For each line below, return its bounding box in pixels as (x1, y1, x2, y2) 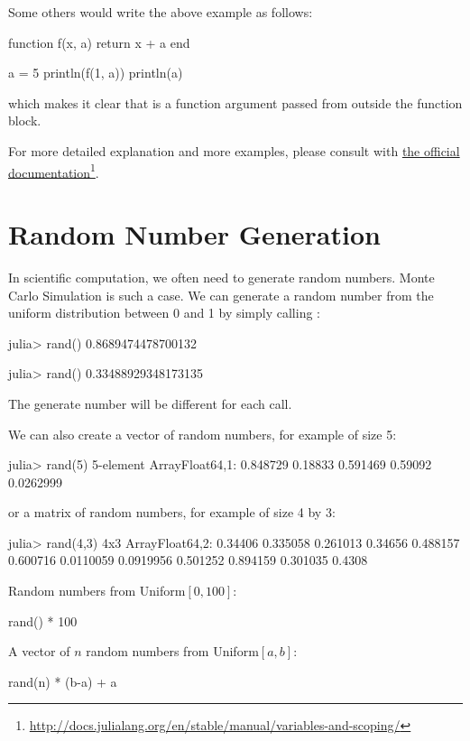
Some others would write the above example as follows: (8, 3, 313, 21)
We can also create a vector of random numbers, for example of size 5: (8, 424, 397, 443)
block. (8, 111, 41, 130)
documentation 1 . (8, 160, 99, 181)
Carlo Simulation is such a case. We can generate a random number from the (8, 285, 434, 304)
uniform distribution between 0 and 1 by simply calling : (8, 303, 320, 322)
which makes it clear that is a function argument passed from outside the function (8, 93, 463, 112)
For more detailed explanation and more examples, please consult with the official (8, 141, 460, 160)
